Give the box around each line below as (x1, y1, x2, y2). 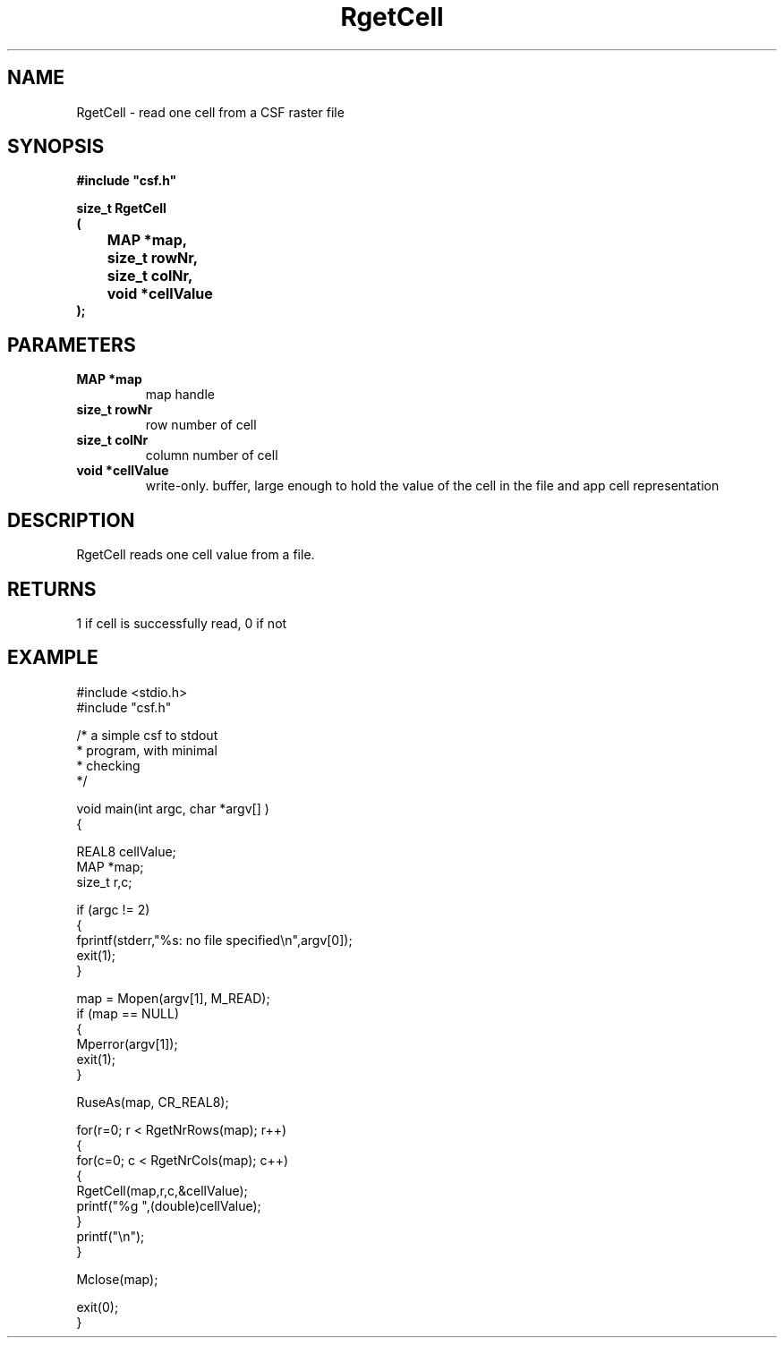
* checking (76, 757, 141, 773)
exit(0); (76, 1298, 119, 1315)
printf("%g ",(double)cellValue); (76, 1197, 261, 1213)
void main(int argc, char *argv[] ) (76, 800, 269, 816)
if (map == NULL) (76, 1005, 180, 1021)
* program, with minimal (76, 742, 217, 758)
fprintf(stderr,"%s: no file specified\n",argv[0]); (76, 932, 353, 948)
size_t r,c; (76, 873, 132, 890)
